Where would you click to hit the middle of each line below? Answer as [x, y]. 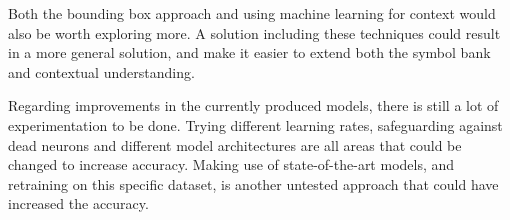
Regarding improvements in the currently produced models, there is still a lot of [253, 105]
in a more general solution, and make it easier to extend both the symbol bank [249, 52]
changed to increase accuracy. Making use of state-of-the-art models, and [231, 164]
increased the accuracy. [78, 203]
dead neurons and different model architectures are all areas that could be [235, 144]
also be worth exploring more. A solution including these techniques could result [254, 32]
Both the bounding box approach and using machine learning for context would [252, 13]
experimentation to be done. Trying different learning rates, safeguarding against [255, 124]
